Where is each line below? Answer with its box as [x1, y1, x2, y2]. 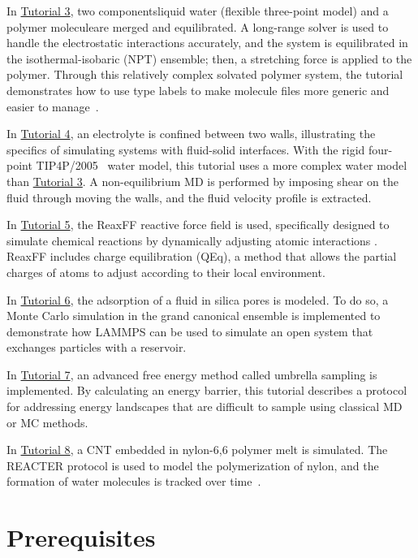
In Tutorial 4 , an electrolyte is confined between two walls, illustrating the [6, 125, 376, 142]
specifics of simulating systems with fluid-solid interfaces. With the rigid [6, 141, 365, 158]
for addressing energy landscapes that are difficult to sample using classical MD [6, 398, 403, 415]
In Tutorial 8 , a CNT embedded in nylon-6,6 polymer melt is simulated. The [6, 441, 388, 458]
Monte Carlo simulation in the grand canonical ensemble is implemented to [6, 307, 381, 324]
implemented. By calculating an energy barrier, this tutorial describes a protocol [6, 382, 407, 399]
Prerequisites [6, 521, 156, 554]
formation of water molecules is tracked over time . [6, 473, 261, 490]
